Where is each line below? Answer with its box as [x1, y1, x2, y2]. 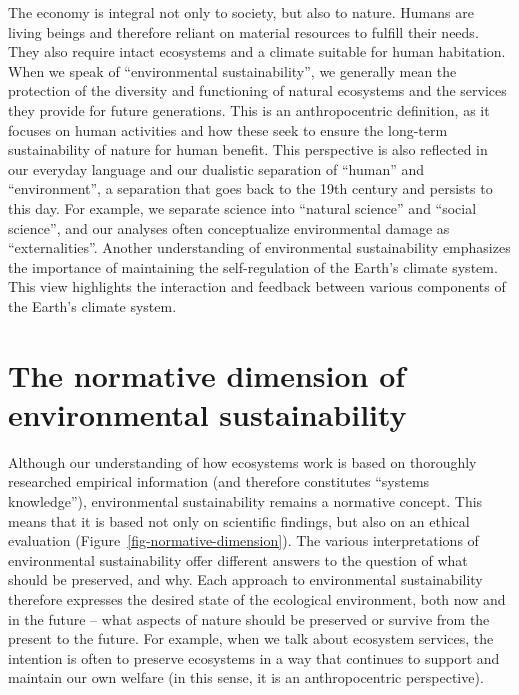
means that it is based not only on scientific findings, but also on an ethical [8, 510, 470, 531]
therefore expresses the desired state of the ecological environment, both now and [8, 588, 506, 609]
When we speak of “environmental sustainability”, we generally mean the [8, 60, 457, 81]
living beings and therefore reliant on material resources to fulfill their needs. [8, 21, 479, 42]
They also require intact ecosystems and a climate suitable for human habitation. [8, 41, 506, 62]
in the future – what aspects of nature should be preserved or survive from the [8, 608, 490, 629]
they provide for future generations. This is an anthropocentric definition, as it [8, 99, 490, 120]
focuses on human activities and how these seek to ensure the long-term [8, 119, 448, 140]
